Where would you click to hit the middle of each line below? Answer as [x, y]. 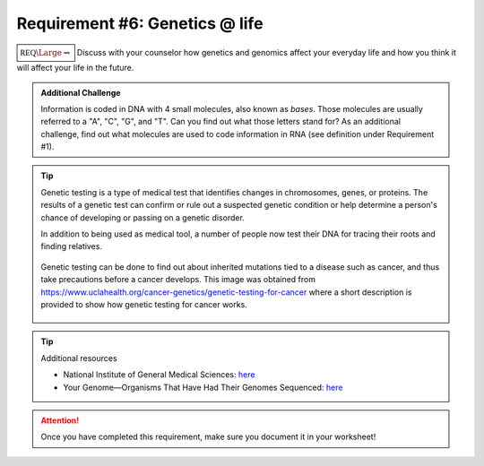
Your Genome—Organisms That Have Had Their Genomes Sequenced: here [203, 387]
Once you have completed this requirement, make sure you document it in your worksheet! [208, 437]
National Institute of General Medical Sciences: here [159, 375]
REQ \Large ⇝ [45, 52]
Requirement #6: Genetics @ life [140, 23]
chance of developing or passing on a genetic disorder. [143, 217]
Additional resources [79, 358]
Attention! [60, 420]
